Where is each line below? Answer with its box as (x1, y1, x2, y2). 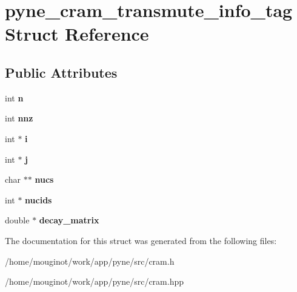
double (5, 214, 30, 226)
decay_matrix (39, 214, 99, 226)
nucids (25, 193, 52, 206)
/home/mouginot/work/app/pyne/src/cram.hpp (5, 275, 184, 288)
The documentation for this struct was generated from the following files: (5, 234, 277, 246)
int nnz (5, 112, 33, 124)
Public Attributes (5, 63, 118, 81)
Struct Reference (5, 21, 149, 46)
